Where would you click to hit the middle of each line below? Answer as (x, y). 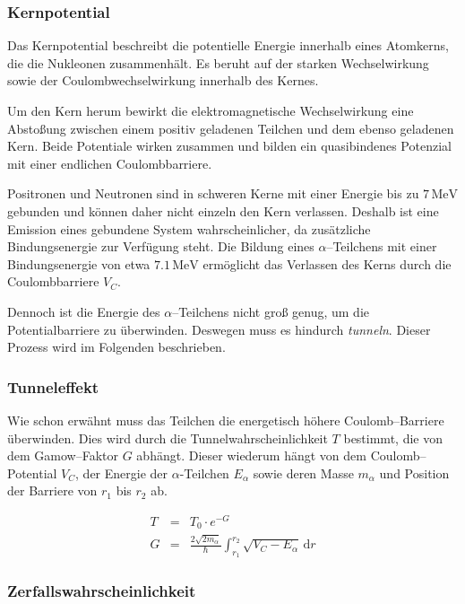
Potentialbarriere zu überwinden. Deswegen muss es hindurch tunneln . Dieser (219, 329)
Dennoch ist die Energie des (84, 311)
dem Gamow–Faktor (63, 455)
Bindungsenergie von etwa (79, 263)
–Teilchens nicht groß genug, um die (271, 311)
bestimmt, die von (393, 438)
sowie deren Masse (303, 473)
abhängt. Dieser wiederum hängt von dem (251, 455)
